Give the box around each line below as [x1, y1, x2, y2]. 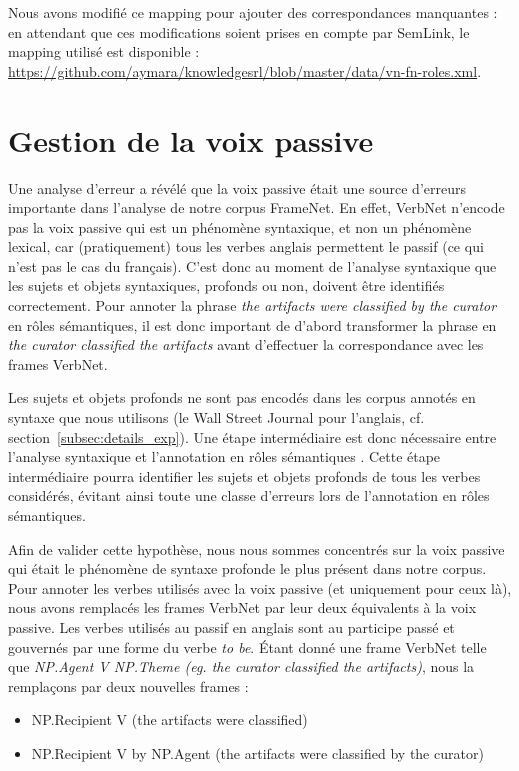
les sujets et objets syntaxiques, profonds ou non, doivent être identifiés [8, 275, 445, 296]
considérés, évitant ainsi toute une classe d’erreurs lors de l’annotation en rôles [8, 485, 490, 506]
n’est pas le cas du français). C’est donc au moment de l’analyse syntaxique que [8, 255, 497, 276]
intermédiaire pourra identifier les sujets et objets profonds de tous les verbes [8, 465, 481, 486]
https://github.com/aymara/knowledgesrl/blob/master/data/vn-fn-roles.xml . [8, 60, 482, 81]
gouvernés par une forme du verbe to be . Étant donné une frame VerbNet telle [8, 636, 487, 657]
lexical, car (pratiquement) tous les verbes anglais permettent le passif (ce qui [8, 236, 484, 257]
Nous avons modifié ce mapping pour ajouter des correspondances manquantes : [8, 2, 498, 22]
